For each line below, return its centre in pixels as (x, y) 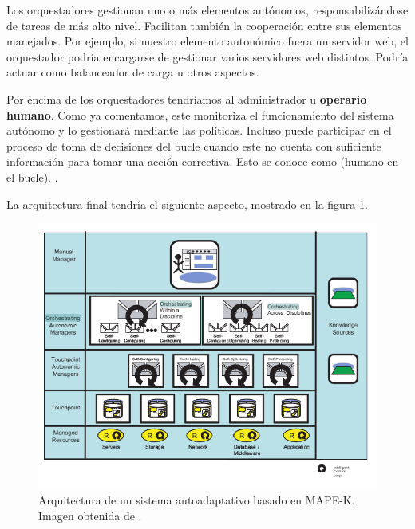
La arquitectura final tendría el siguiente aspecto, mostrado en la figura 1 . (187, 204)
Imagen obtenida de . (90, 515)
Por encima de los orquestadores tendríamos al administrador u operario (187, 98)
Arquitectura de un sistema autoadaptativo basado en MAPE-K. (197, 500)
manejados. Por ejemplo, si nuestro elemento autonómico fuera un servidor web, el (207, 41)
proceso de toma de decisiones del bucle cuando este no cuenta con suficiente (194, 145)
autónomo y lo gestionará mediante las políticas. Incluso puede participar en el (199, 130)
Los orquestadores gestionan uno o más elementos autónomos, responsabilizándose (207, 10)
